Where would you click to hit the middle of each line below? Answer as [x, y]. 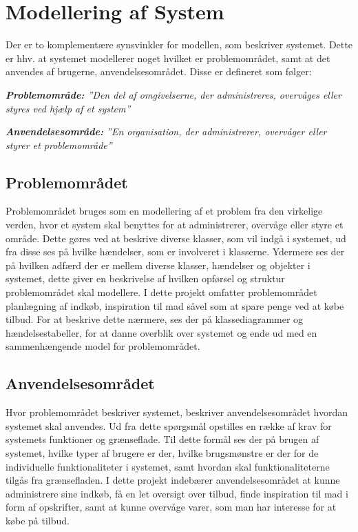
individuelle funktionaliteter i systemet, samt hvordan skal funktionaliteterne [168, 466]
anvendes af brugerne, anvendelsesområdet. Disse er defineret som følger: [159, 71]
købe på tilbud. [38, 520]
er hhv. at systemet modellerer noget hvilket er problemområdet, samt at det [168, 58]
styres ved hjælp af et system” [68, 108]
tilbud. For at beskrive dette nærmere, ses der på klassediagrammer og [155, 319]
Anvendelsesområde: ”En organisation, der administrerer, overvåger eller [166, 131]
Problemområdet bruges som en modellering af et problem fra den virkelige [164, 211]
